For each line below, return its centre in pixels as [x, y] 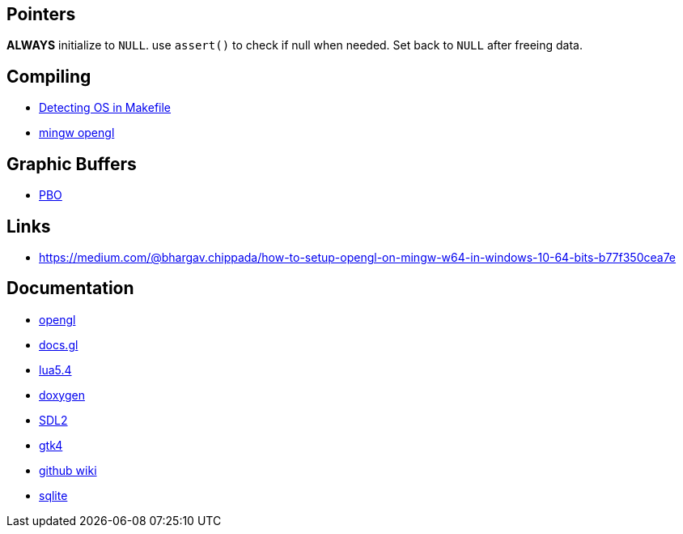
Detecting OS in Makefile [105, 108]
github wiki [68, 470]
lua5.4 [55, 370]
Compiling [49, 76]
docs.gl [59, 344]
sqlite [53, 495]
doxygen [62, 395]
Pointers [41, 14]
